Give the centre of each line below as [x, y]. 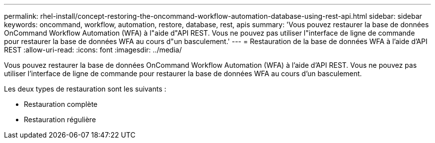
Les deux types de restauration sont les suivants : [85, 89]
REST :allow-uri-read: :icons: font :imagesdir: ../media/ [93, 50]
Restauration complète [61, 104]
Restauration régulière [60, 119]
